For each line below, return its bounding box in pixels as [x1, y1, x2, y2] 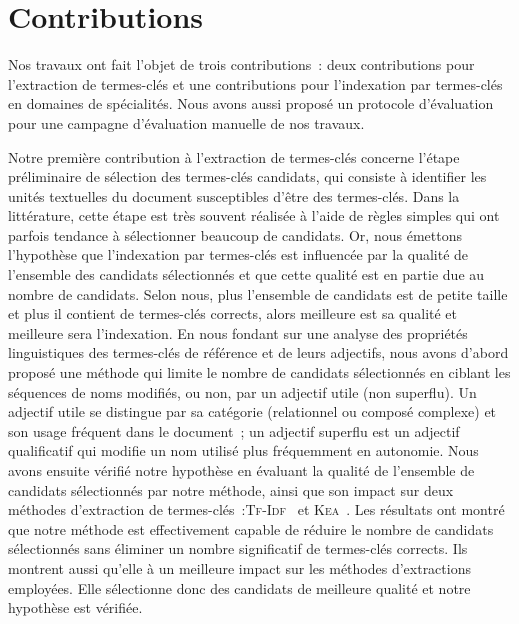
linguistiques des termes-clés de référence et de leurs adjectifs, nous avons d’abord [8, 342, 509, 363]
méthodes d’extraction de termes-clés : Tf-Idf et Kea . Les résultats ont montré [8, 499, 505, 520]
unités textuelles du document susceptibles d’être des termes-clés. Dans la [8, 185, 460, 206]
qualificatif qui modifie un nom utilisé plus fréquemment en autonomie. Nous [8, 440, 479, 461]
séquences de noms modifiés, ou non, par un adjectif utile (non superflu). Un [8, 381, 477, 402]
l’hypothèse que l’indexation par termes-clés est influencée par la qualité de [8, 244, 469, 265]
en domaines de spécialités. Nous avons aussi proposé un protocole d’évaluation [8, 93, 494, 114]
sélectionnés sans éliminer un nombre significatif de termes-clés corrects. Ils [8, 538, 468, 559]
